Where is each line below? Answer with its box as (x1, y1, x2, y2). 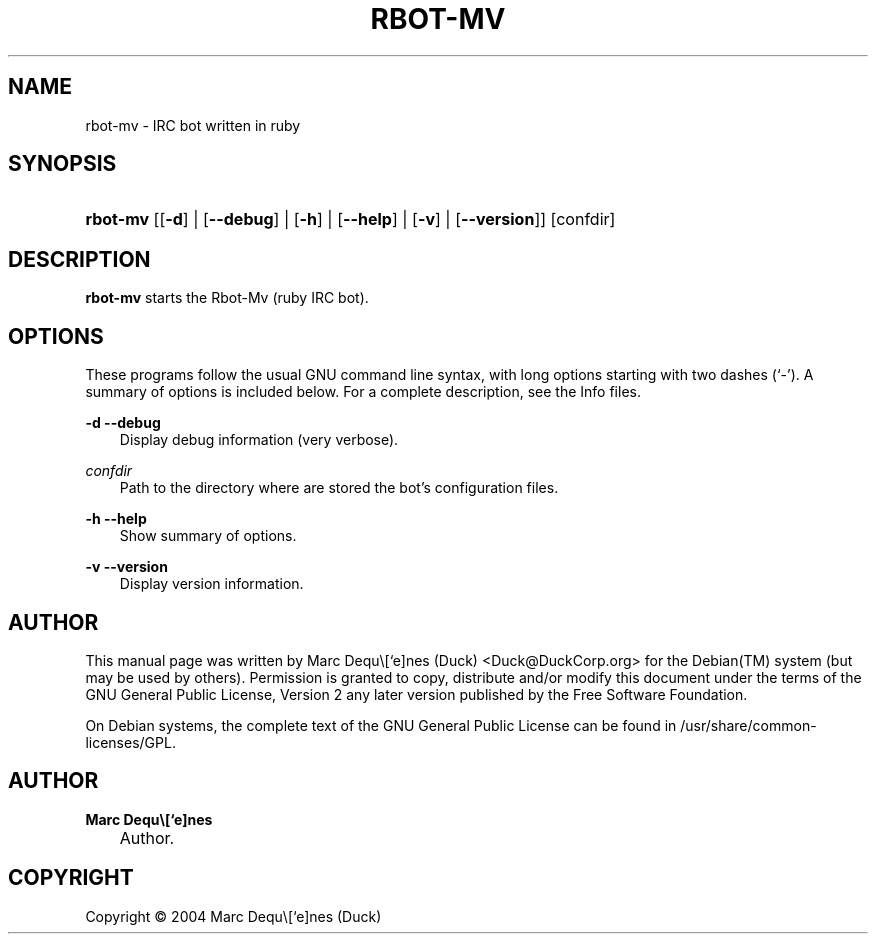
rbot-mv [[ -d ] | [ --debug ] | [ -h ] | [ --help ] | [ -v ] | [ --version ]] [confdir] (85, 209, 616, 230)
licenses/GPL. (85, 733, 176, 751)
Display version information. (119, 575, 304, 593)
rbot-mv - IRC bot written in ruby (85, 116, 301, 134)
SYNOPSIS (8, 151, 117, 177)
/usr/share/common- (680, 716, 817, 734)
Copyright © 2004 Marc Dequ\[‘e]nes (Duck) (85, 907, 382, 925)
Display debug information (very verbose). (119, 431, 399, 449)
